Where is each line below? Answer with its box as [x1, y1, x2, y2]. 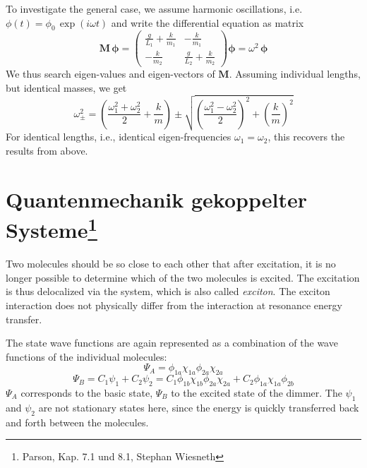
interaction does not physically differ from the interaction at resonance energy [6, 297, 342, 312]
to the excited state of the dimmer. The [171, 385, 342, 400]
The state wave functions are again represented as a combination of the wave [6, 335, 338, 350]
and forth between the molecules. [6, 414, 149, 429]
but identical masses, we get [6, 80, 127, 95]
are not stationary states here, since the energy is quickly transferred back [38, 400, 359, 414]
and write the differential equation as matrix [111, 15, 304, 30]
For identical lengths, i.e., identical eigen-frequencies [6, 129, 231, 144]
